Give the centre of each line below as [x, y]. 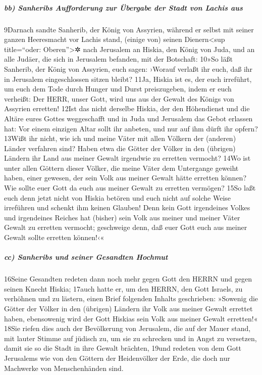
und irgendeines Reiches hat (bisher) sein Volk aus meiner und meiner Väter [122, 217]
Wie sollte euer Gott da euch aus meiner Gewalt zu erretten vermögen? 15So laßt [130, 188]
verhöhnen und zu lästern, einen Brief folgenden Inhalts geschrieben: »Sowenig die [131, 298]
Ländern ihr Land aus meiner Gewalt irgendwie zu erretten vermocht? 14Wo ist [127, 158]
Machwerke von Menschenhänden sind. [64, 368]
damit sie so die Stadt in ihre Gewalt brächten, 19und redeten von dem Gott [123, 348]
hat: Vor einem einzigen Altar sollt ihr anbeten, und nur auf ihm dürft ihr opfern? [131, 128]
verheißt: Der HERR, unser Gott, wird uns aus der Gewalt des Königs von [119, 98]
